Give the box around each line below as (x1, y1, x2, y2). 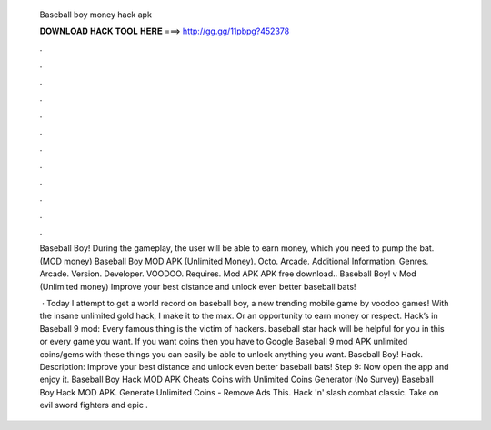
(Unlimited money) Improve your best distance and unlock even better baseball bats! (39, 281, 356, 292)
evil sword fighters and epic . (39, 400, 149, 411)
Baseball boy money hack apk (39, 9, 152, 20)
